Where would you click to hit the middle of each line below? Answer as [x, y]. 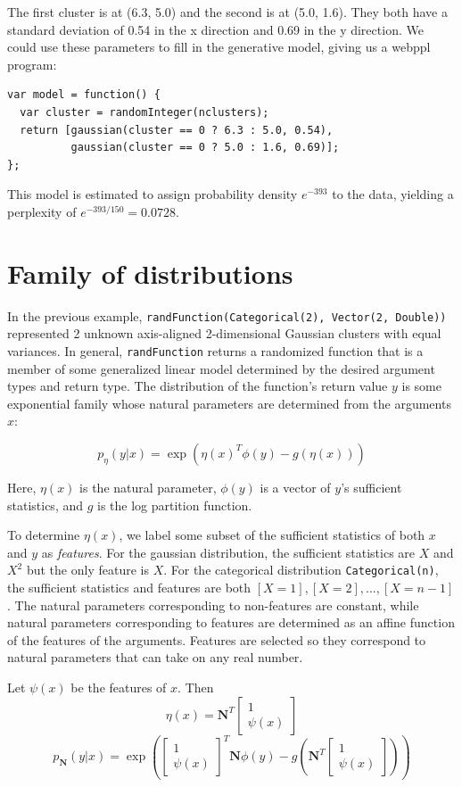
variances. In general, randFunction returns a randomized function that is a [215, 350]
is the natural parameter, [148, 487]
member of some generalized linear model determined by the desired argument [221, 368]
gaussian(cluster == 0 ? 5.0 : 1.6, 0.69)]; [205, 148]
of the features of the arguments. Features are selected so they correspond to [217, 639]
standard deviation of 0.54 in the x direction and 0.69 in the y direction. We [215, 29]
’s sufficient [371, 487]
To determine [44, 535]
